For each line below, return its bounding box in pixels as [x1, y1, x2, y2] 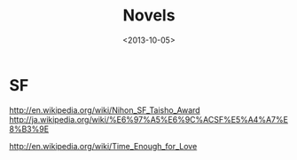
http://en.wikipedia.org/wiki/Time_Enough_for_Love [9, 140, 198, 151]
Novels [122, 5, 176, 26]
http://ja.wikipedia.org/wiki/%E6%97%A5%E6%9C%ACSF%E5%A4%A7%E [9, 114, 288, 124]
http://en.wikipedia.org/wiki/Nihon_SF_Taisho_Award [9, 104, 201, 116]
